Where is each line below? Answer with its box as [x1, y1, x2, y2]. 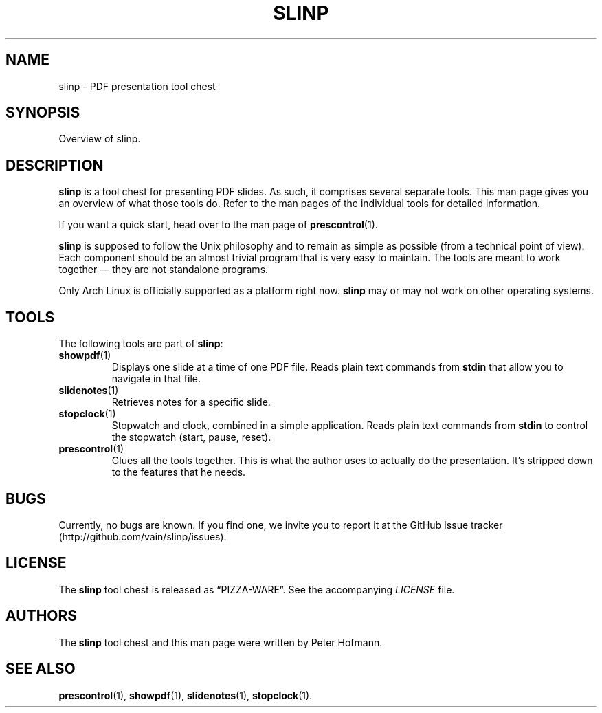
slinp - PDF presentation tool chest [58, 80, 216, 92]
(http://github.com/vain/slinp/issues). [58, 530, 227, 542]
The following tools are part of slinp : [58, 338, 223, 350]
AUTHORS [5, 607, 78, 625]
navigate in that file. [111, 373, 201, 385]
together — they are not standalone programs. [58, 263, 269, 276]
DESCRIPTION [5, 156, 104, 174]
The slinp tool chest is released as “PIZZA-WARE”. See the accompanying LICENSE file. [58, 583, 455, 595]
